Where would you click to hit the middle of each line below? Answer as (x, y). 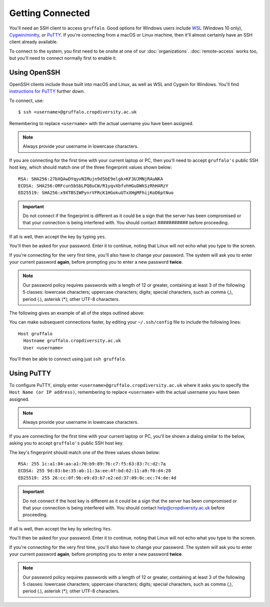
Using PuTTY (30, 373)
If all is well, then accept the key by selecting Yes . (60, 528)
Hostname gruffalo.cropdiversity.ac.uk (72, 341)
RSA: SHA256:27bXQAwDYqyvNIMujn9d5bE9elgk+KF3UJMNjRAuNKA (91, 179)
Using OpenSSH (35, 72)
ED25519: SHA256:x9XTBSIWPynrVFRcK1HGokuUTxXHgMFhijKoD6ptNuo (96, 193)
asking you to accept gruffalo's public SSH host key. (66, 443)
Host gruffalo (35, 334)
